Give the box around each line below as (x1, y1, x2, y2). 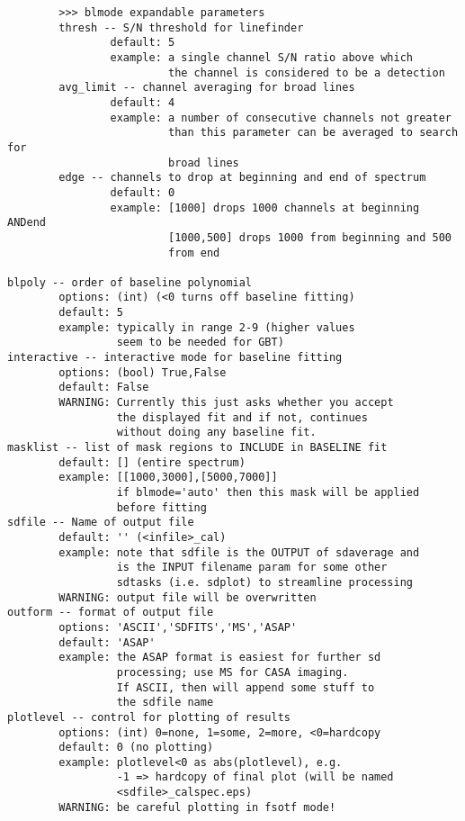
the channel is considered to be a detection (167, 66, 445, 79)
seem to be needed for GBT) (116, 336, 284, 349)
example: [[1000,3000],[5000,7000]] (58, 471, 278, 484)
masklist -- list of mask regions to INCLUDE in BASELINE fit (7, 441, 388, 455)
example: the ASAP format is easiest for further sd (58, 651, 381, 664)
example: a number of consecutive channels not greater (110, 111, 452, 124)
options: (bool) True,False (58, 365, 227, 379)
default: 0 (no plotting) (58, 741, 214, 754)
